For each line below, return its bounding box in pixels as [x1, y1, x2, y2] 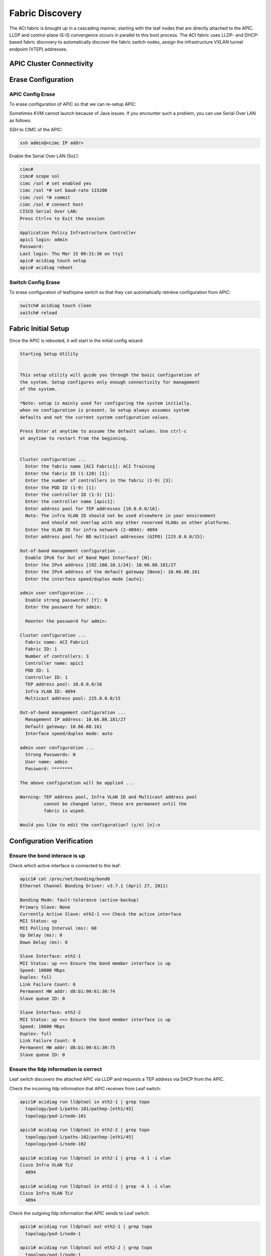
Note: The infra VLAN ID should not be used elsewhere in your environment [25, 513, 216, 518]
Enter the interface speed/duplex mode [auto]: [25, 576, 145, 582]
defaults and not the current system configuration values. [20, 414, 171, 420]
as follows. [9, 117, 32, 123]
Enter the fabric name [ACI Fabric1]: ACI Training [25, 464, 155, 469]
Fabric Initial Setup [9, 325, 70, 333]
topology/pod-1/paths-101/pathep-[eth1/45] [25, 1106, 134, 1112]
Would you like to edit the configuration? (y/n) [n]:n [20, 822, 161, 828]
